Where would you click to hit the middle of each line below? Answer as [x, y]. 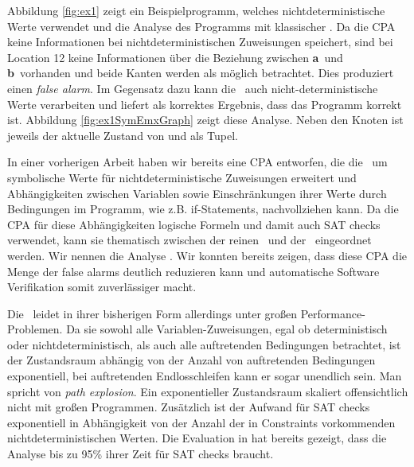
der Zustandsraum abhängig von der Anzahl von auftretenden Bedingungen [191, 360]
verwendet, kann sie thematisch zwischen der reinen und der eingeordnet [189, 240]
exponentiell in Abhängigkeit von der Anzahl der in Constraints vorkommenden [201, 422]
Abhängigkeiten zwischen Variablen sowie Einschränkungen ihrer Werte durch [197, 193]
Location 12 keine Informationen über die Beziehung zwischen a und [175, 57]
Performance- [333, 313]
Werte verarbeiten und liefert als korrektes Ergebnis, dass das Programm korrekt [205, 104]
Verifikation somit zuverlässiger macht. [102, 287]
